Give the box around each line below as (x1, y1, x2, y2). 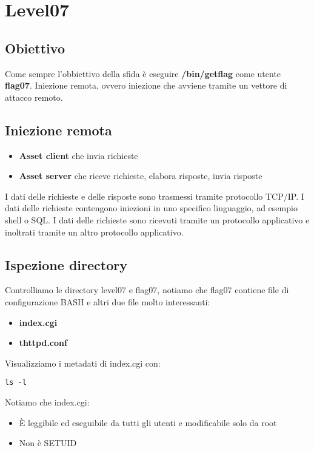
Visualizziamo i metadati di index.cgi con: (5, 356, 161, 369)
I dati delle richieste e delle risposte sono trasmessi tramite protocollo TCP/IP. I (5, 189, 304, 202)
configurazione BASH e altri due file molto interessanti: (5, 295, 210, 308)
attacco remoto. (5, 90, 63, 103)
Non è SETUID (19, 436, 77, 449)
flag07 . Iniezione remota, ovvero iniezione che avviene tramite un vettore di (5, 79, 287, 92)
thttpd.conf (19, 336, 67, 349)
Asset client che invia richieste (19, 149, 138, 161)
